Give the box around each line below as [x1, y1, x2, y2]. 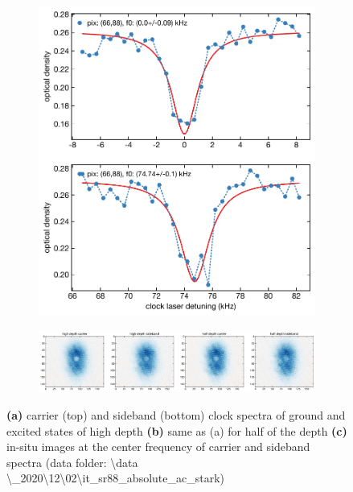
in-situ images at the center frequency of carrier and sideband [6, 438, 310, 455]
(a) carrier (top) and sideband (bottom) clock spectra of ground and [6, 407, 346, 424]
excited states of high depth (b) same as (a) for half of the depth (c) [6, 422, 347, 439]
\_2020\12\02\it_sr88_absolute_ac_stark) [6, 469, 224, 486]
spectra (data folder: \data [6, 453, 138, 470]
